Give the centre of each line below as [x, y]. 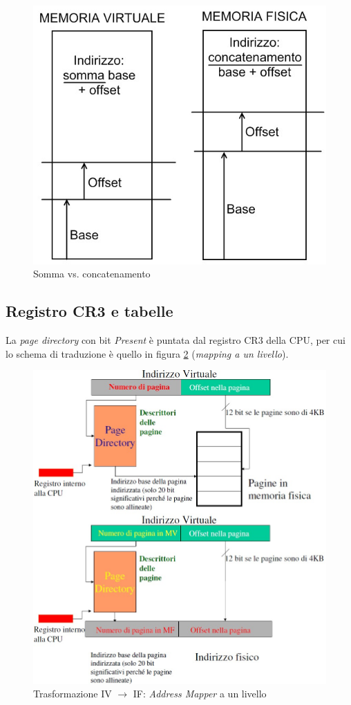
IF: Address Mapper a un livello [200, 694]
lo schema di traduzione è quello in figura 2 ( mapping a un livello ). [147, 353]
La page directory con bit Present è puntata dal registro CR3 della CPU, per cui [175, 339]
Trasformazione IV [73, 694]
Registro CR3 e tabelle [89, 311]
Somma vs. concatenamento [92, 274]
